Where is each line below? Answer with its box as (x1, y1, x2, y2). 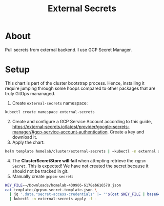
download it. (12, 134, 38, 140)
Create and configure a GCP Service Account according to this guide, (12, 118, 152, 124)
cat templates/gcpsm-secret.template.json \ (5, 187, 97, 192)
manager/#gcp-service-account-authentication (12, 129, 108, 135)
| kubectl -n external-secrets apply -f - (9, 197, 97, 202)
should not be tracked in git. (12, 168, 69, 174)
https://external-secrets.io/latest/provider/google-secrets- (12, 124, 130, 129)
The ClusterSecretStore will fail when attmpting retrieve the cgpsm (12, 157, 146, 163)
